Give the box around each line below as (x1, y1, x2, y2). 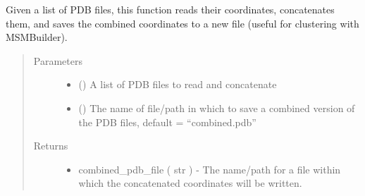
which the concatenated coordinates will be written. (78, 176, 302, 190)
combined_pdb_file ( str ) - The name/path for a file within (78, 161, 341, 176)
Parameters (33, 53, 82, 68)
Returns (33, 138, 68, 153)
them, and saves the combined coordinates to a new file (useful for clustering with (6, 16, 359, 30)
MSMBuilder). (6, 30, 68, 44)
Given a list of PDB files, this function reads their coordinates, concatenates (6, 2, 335, 16)
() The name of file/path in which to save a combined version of (78, 100, 355, 115)
